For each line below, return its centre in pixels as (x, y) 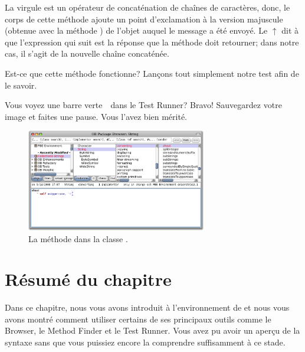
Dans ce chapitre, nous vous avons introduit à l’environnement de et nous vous (147, 307)
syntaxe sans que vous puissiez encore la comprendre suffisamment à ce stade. (145, 342)
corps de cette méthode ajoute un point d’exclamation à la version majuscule (144, 19)
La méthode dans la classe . (78, 238)
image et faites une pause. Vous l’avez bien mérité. (96, 116)
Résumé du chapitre (88, 279)
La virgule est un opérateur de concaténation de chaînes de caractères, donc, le (147, 7)
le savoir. (21, 85)
